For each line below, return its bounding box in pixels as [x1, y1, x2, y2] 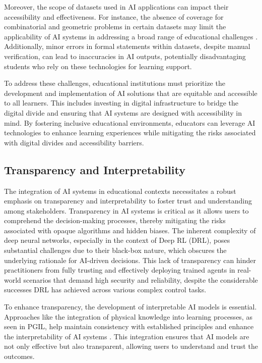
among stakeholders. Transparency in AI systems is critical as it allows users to [4, 205, 249, 216]
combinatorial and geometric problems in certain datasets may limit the [4, 21, 226, 32]
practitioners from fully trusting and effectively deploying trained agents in [4, 265, 235, 275]
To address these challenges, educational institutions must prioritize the [4, 78, 225, 88]
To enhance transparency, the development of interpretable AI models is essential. [4, 301, 257, 312]
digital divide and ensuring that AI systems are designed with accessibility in [4, 107, 242, 118]
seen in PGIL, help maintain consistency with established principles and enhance [4, 321, 254, 332]
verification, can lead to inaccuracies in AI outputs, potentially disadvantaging [4, 50, 246, 61]
